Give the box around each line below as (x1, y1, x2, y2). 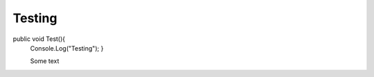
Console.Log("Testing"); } (30, 44, 104, 52)
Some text (30, 57, 60, 65)
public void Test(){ (12, 35, 66, 43)
